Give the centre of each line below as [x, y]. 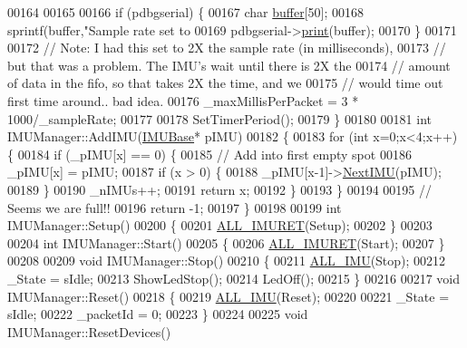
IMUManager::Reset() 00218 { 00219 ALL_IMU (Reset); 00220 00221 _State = [229, 296]
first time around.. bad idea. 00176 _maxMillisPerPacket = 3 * [183, 100]
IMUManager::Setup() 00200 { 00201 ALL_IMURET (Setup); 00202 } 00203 [220, 225]
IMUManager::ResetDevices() [89, 331]
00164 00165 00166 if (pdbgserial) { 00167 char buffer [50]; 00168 [186, 12]
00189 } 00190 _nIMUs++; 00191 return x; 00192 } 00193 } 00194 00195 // [219, 189]
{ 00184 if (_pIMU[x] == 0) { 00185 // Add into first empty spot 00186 [209, 154]
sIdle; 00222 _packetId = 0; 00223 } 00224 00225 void [158, 314]
